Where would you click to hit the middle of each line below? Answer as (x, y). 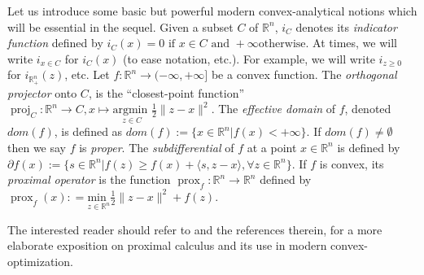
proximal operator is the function (89, 179)
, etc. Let (87, 74)
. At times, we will (351, 43)
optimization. (40, 261)
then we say (37, 147)
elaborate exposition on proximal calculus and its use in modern (167, 245)
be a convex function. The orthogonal (304, 74)
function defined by (55, 43)
